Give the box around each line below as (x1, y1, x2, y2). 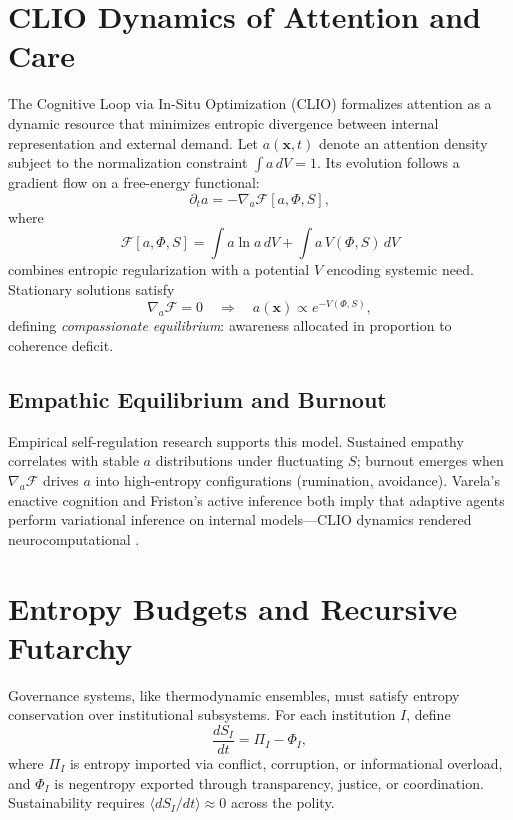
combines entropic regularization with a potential (8, 259, 310, 280)
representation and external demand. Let (8, 132, 259, 153)
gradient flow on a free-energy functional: (8, 172, 260, 193)
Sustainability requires (8, 792, 145, 813)
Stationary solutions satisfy (8, 278, 175, 299)
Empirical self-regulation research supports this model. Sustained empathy (8, 430, 464, 451)
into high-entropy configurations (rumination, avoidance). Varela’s (95, 470, 501, 491)
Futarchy (8, 626, 133, 667)
